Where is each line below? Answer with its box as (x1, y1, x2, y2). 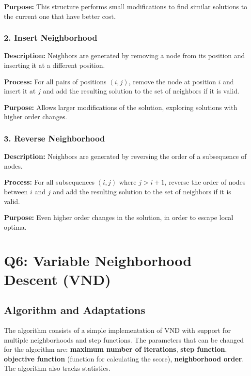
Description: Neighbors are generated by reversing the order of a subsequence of (4, 151, 247, 161)
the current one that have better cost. (4, 11, 116, 21)
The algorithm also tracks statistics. (4, 363, 110, 373)
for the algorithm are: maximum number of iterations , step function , (4, 344, 227, 354)
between (4, 186, 28, 196)
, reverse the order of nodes (164, 177, 246, 187)
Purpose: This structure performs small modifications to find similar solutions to (4, 1, 248, 11)
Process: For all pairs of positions (4, 76, 107, 86)
